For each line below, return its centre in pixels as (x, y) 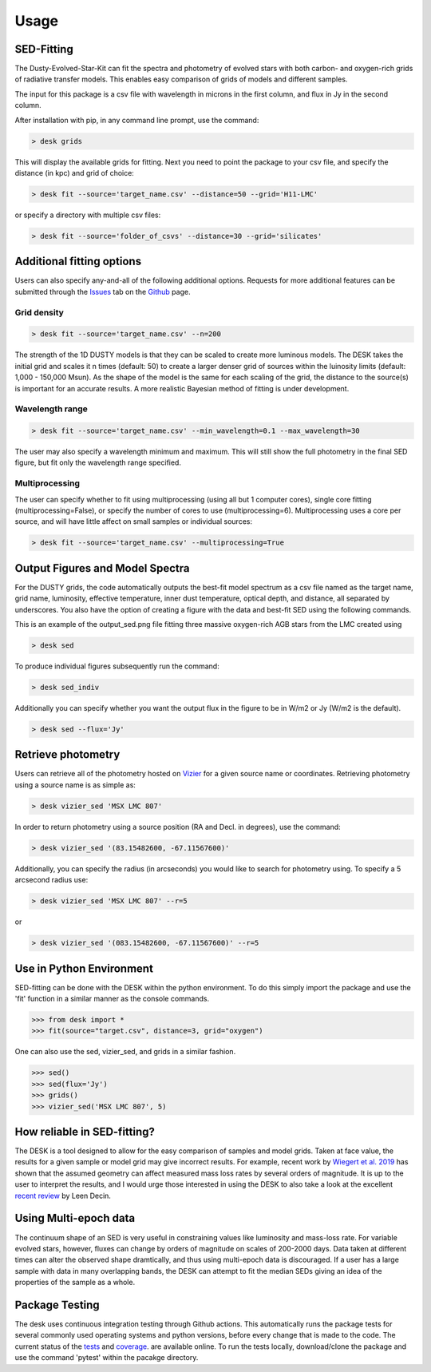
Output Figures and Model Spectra (102, 568)
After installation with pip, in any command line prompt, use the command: (137, 120)
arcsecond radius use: (51, 880)
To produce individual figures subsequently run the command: (117, 666)
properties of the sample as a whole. (75, 1283)
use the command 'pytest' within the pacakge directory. (107, 1358)
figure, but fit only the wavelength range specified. (98, 462)
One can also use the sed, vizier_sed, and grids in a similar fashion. (125, 1052)
